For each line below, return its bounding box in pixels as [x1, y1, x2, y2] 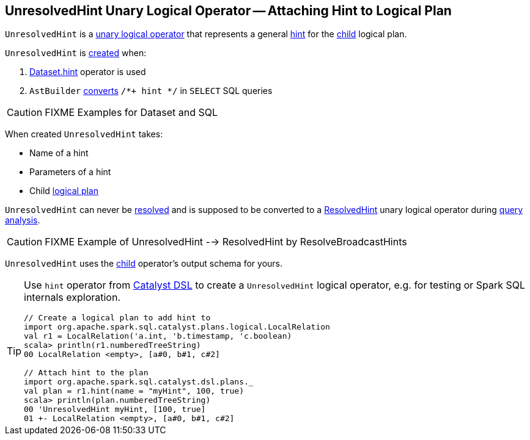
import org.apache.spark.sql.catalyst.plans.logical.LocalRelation [24, 322, 330, 332]
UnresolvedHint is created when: [5, 48, 147, 59]
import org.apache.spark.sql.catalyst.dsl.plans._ [24, 377, 254, 387]
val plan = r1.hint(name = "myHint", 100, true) [24, 386, 245, 396]
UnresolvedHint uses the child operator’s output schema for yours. [5, 258, 282, 269]
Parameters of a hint [29, 167, 111, 178]
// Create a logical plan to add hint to [24, 313, 211, 323]
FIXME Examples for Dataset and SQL [45, 106, 218, 119]
